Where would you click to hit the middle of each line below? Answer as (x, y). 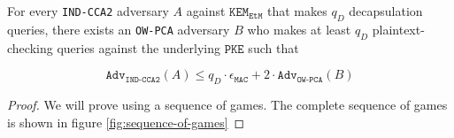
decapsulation (386, 11)
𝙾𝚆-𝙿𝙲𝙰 (310, 79)
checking (30, 47)
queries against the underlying (139, 47)
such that (273, 47)
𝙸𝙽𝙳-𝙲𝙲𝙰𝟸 (142, 79)
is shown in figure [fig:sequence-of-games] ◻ (126, 122)
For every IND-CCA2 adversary (88, 11)
